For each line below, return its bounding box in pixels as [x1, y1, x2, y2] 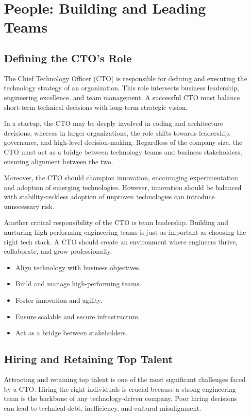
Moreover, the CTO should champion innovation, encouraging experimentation [4, 173, 238, 183]
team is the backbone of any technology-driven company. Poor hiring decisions [4, 393, 237, 403]
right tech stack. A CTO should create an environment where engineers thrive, [4, 236, 238, 246]
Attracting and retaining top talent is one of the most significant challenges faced [4, 374, 246, 384]
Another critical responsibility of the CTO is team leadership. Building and [4, 217, 228, 227]
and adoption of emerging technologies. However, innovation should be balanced [4, 182, 242, 192]
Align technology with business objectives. [15, 262, 141, 272]
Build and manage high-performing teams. [15, 278, 141, 289]
